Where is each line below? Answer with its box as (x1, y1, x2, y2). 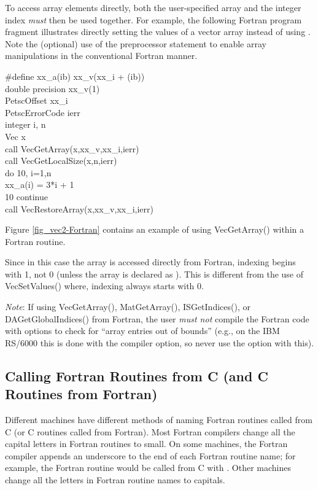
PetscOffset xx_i (5, 94, 68, 107)
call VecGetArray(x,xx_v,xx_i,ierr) (5, 142, 139, 155)
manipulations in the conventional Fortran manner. (5, 49, 198, 62)
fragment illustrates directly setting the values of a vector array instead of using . (5, 25, 311, 38)
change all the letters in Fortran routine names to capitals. (5, 473, 225, 486)
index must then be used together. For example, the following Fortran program (5, 13, 302, 26)
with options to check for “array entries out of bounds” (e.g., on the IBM (5, 324, 280, 337)
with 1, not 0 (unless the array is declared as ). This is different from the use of (5, 267, 304, 280)
